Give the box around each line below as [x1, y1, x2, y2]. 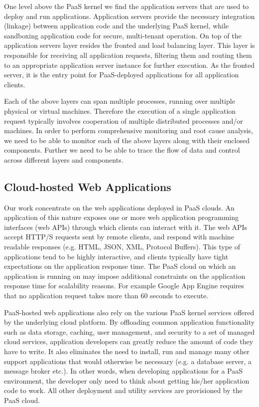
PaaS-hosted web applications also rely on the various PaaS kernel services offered [4, 307, 255, 317]
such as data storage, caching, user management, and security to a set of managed [4, 326, 255, 337]
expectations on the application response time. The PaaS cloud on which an [4, 261, 236, 271]
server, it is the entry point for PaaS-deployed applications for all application [4, 69, 239, 80]
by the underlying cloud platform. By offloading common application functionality [4, 317, 255, 327]
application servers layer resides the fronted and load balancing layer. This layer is [4, 40, 255, 50]
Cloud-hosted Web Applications [4, 179, 171, 194]
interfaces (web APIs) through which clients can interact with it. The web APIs [4, 221, 248, 232]
